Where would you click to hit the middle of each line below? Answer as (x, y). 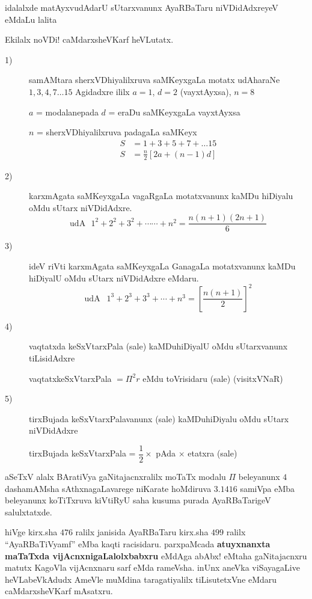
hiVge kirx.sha (31, 532)
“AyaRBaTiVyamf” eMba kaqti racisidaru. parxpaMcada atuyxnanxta (138, 543)
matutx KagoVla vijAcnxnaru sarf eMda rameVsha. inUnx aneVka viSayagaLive (152, 567)
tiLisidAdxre (52, 358)
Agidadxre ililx (102, 91)
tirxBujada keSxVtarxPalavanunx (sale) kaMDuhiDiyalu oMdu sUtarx (159, 418)
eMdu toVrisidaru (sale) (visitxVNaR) (213, 378)
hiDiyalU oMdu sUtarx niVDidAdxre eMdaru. (114, 278)
